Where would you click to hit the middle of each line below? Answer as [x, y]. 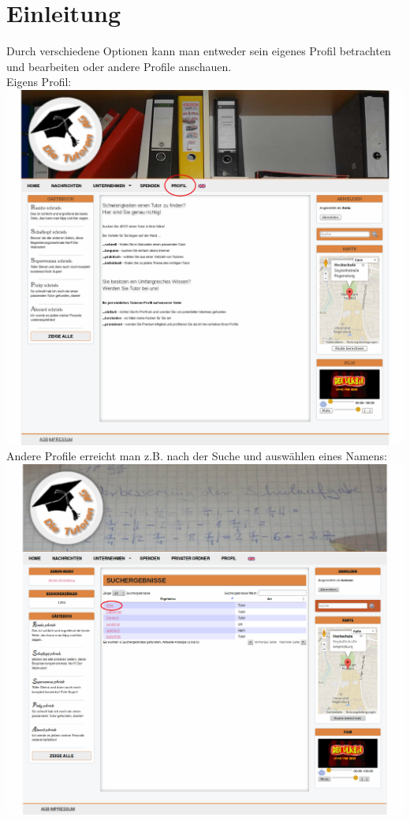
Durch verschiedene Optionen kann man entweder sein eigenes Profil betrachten [199, 51]
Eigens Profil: [39, 82]
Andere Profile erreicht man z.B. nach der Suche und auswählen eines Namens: [197, 456]
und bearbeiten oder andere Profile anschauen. [119, 66]
